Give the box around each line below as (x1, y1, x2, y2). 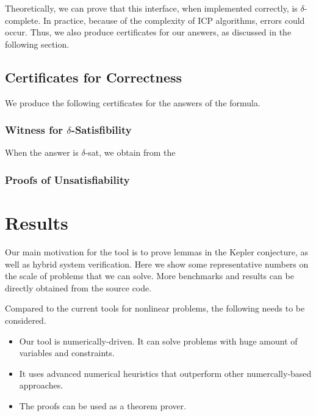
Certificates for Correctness (5, 67, 182, 86)
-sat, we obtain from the (85, 146, 176, 159)
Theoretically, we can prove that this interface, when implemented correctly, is (5, 2, 298, 14)
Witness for (5, 122, 63, 137)
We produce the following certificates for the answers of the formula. (5, 96, 260, 109)
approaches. (19, 379, 63, 392)
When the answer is (5, 146, 79, 159)
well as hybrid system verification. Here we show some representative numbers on (5, 257, 309, 270)
